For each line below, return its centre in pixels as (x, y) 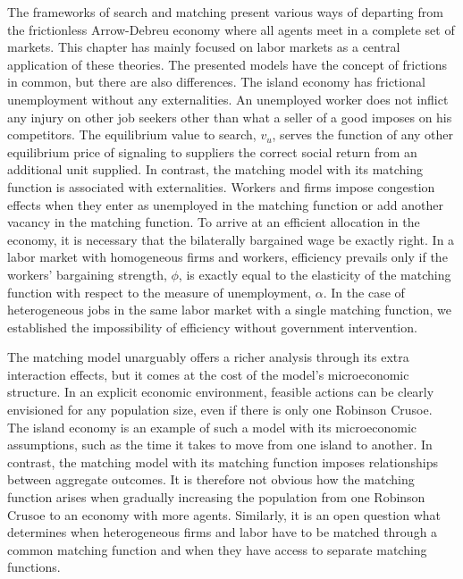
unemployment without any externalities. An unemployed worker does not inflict (228, 99)
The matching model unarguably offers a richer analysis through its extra (208, 357)
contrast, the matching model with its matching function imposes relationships (223, 462)
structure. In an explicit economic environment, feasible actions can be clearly (221, 392)
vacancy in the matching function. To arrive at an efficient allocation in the (214, 222)
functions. (34, 567)
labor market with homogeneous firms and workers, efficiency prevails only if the (227, 257)
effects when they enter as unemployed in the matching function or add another (225, 204)
